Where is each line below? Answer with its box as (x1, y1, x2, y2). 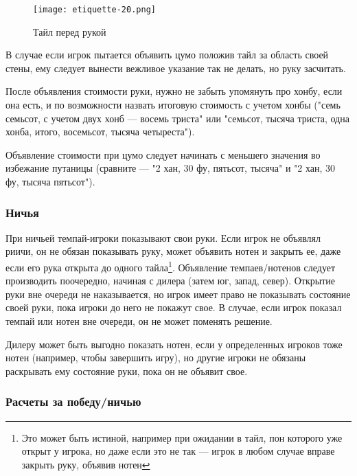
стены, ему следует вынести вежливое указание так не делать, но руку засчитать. (5, 60, 346, 75)
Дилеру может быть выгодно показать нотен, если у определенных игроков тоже (5, 337, 343, 351)
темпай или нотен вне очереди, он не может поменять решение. (5, 314, 273, 328)
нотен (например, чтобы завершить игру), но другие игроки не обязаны (5, 350, 306, 365)
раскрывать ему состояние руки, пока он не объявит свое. (5, 363, 248, 378)
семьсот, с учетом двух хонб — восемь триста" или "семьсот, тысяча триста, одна (5, 111, 349, 125)
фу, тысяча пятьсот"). (5, 174, 95, 188)
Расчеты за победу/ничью (5, 393, 141, 410)
